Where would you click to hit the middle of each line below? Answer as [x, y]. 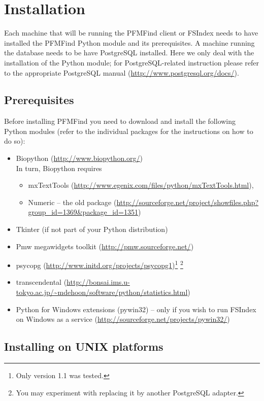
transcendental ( [41, 282]
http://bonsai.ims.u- [98, 282]
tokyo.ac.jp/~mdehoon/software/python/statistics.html [102, 292]
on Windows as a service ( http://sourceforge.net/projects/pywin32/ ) [123, 319]
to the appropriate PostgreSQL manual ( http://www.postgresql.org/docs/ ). [122, 72]
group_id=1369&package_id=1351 [83, 212]
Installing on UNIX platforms [84, 346]
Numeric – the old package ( [72, 202]
